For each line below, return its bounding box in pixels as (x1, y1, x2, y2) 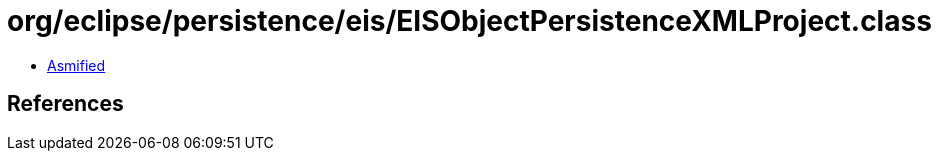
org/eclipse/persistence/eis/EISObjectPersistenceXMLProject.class (7, 4, 932, 38)
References (7, 91, 124, 117)
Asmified (47, 56, 106, 74)
